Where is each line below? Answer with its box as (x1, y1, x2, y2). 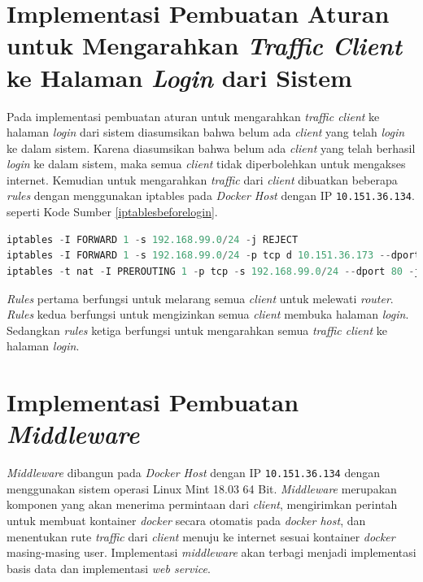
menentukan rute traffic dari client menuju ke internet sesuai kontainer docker (7, 528, 395, 545)
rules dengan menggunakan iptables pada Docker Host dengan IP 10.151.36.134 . (7, 187, 415, 204)
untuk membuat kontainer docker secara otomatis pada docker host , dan (7, 512, 366, 529)
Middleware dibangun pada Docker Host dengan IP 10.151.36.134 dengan (7, 464, 381, 481)
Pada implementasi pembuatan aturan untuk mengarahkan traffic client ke (7, 107, 380, 124)
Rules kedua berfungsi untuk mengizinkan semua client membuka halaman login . (7, 306, 409, 323)
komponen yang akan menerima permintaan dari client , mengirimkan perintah (7, 496, 398, 513)
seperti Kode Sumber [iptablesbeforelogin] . (7, 203, 218, 220)
